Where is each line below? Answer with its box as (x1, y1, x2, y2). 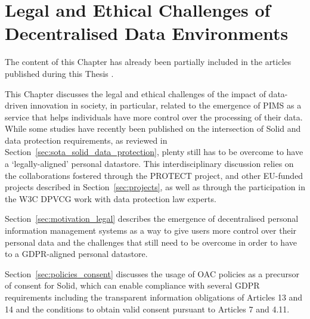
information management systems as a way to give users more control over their (5, 224, 297, 237)
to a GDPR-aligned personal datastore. (5, 247, 148, 260)
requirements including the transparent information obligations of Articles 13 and (5, 291, 303, 303)
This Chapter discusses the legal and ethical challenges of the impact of (5, 87, 266, 100)
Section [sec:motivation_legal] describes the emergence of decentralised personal (5, 212, 299, 225)
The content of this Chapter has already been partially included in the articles (5, 55, 292, 68)
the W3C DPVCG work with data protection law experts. (5, 192, 216, 205)
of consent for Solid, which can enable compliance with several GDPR (5, 279, 260, 292)
